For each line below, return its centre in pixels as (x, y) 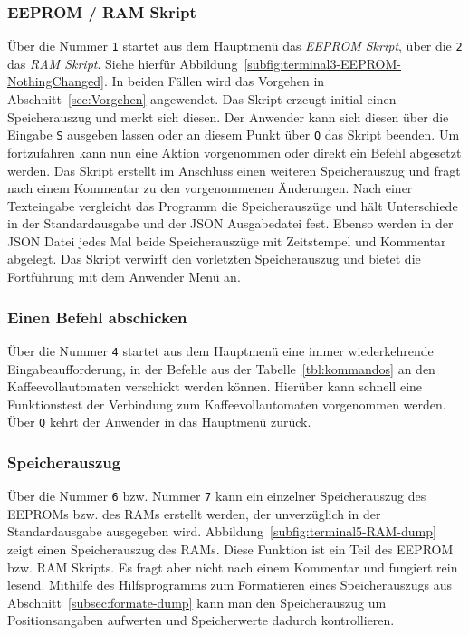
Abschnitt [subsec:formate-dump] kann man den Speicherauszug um (197, 602)
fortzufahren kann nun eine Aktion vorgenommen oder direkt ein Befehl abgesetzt (234, 152)
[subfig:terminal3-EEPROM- (322, 63)
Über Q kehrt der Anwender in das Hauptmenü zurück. (159, 422)
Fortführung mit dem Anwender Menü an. (124, 277)
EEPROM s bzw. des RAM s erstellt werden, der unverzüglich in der (194, 513)
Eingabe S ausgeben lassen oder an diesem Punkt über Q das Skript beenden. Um (234, 135)
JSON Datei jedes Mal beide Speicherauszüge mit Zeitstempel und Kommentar (227, 241)
